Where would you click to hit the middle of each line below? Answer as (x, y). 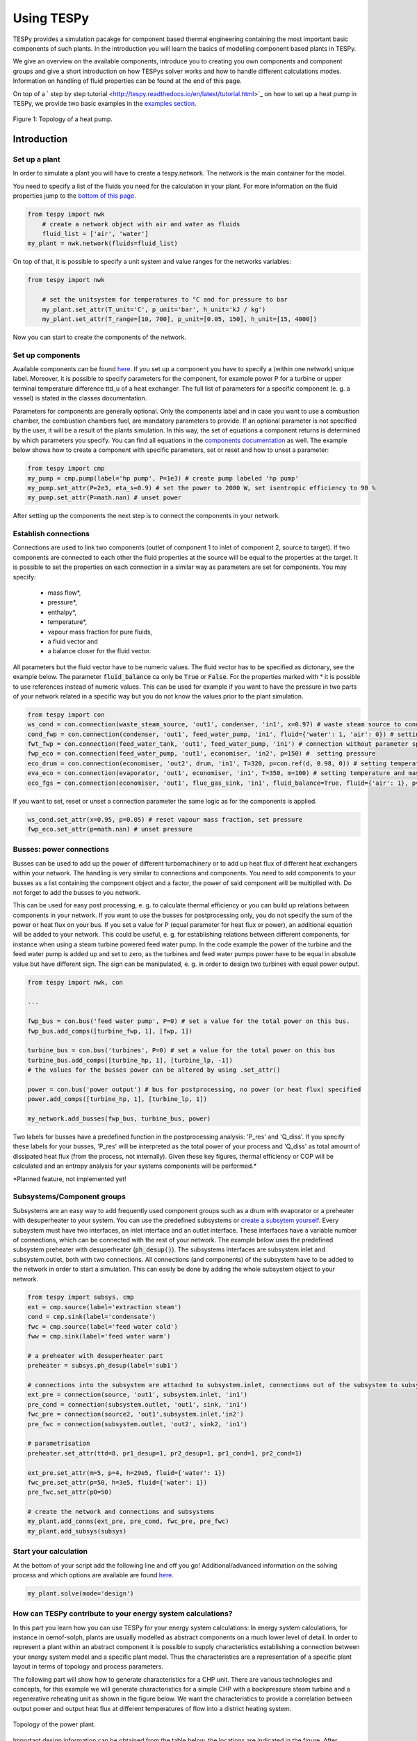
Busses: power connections (61, 850)
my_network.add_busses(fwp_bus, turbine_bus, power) (119, 1119)
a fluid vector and (73, 641)
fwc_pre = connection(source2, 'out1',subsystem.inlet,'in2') (136, 1414)
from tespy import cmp (66, 469)
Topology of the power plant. (54, 1724)
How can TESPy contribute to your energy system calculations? (123, 1614)
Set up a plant (36, 159)
